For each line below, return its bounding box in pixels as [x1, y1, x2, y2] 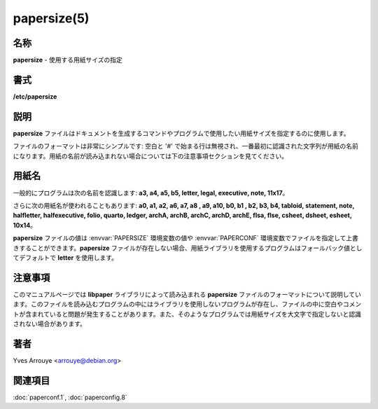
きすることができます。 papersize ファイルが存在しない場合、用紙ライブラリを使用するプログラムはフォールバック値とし [13, 244, 363, 252]
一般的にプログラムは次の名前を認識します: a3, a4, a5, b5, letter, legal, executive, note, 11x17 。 [13, 188, 289, 197]
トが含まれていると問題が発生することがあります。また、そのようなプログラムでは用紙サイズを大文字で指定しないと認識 [13, 310, 362, 318]
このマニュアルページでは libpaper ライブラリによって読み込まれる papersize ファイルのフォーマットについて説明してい [13, 290, 362, 298]
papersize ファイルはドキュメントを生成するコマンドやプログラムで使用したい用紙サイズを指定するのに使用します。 [13, 129, 350, 137]
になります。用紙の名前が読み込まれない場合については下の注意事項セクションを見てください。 [13, 151, 288, 160]
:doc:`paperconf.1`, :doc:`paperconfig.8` [13, 393, 127, 401]
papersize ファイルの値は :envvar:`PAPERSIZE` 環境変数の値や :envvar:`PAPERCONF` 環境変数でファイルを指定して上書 [13, 234, 358, 242]
